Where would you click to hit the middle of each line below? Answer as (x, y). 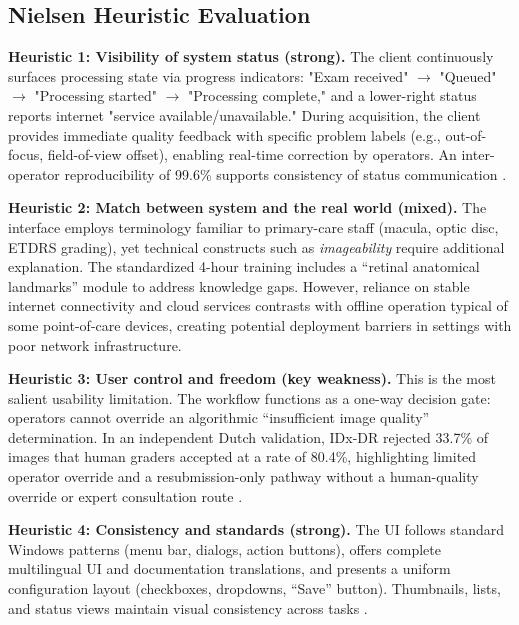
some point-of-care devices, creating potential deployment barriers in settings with (260, 324)
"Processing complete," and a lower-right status (332, 95)
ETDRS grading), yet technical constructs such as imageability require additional (256, 246)
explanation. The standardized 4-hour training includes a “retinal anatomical (244, 266)
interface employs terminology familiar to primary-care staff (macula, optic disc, (253, 226)
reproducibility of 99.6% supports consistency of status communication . (285, 173)
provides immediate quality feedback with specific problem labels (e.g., (224, 134)
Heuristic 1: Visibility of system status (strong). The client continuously (251, 56)
